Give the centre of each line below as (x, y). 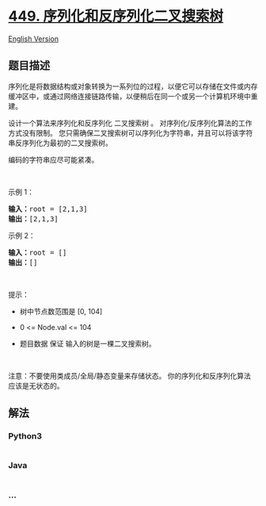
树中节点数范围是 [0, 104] (61, 311)
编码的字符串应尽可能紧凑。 (53, 159)
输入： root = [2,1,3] (48, 209)
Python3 (25, 436)
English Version (34, 38)
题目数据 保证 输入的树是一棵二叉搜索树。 (87, 343)
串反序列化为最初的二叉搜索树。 (60, 143)
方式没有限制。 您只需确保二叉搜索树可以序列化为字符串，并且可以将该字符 (131, 132)
